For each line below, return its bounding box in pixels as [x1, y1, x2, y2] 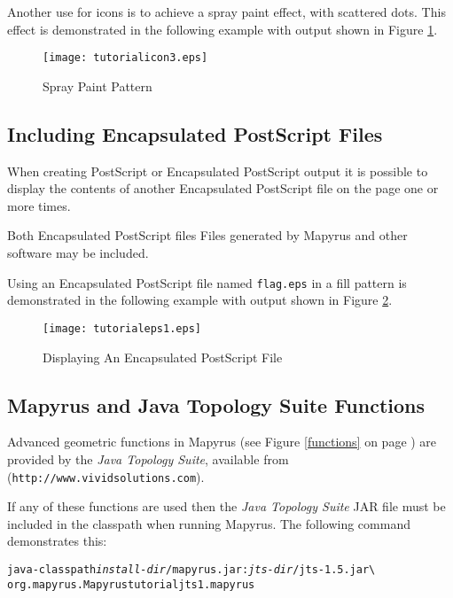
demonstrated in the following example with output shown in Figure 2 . [7, 291, 393, 309]
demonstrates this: [7, 532, 107, 550]
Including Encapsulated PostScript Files [7, 120, 383, 147]
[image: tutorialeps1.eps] [43, 322, 201, 335]
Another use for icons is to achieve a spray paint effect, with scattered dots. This [7, 3, 446, 20]
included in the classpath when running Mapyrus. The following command [7, 514, 410, 532]
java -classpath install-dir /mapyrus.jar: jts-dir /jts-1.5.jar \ [7, 563, 376, 576]
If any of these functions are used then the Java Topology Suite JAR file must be [7, 497, 446, 516]
